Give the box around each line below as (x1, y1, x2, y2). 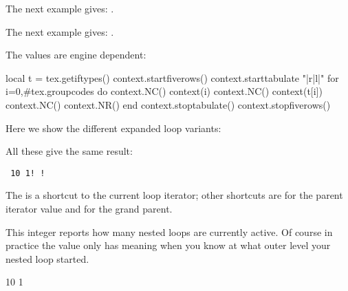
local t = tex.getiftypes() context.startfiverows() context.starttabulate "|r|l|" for (6, 70, 339, 85)
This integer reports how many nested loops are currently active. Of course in (6, 224, 333, 239)
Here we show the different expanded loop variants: (6, 120, 221, 135)
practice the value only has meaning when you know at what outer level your (6, 238, 331, 252)
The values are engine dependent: (6, 47, 146, 62)
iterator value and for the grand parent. (6, 202, 173, 215)
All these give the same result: (6, 144, 133, 158)
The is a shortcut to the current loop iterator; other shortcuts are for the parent (6, 188, 343, 202)
